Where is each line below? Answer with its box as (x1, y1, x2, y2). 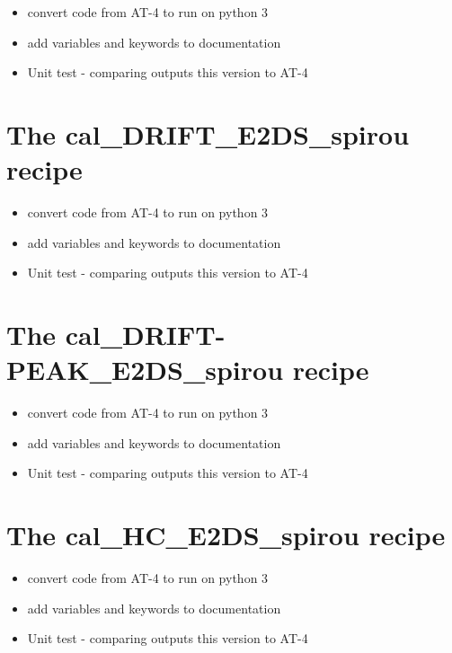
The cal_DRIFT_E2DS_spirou (6, 115, 410, 152)
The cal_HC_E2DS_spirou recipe (6, 516, 446, 553)
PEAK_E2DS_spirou (6, 351, 284, 388)
